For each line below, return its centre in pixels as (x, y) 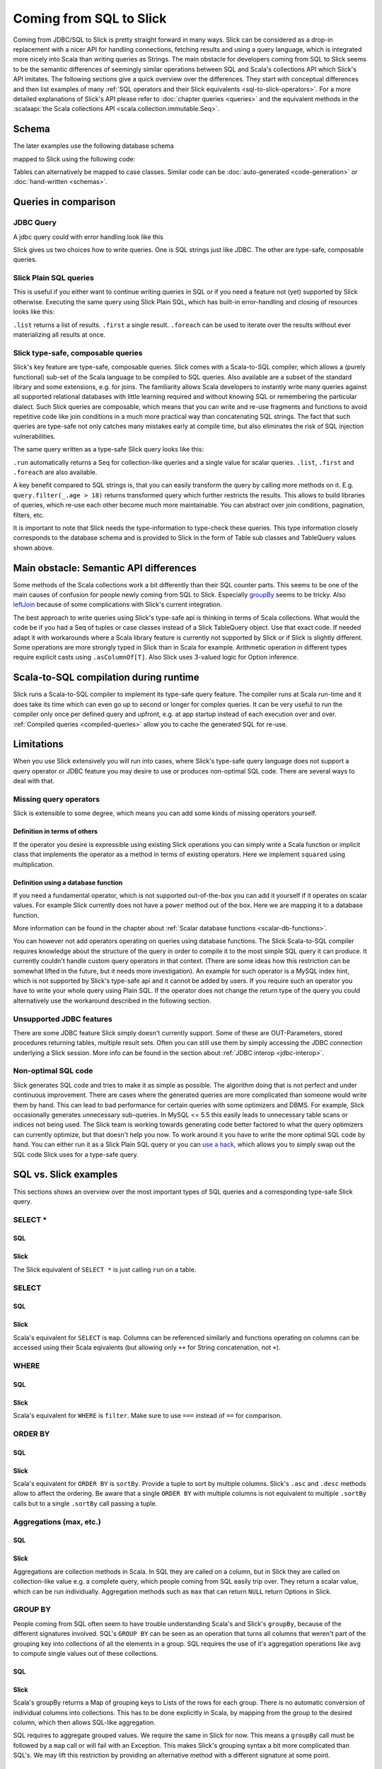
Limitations (38, 744)
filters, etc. (29, 515)
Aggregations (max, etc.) (57, 1521)
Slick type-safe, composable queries (78, 352)
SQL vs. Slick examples (65, 1175)
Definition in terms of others (56, 831)
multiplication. (34, 864)
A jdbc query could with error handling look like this (88, 236)
